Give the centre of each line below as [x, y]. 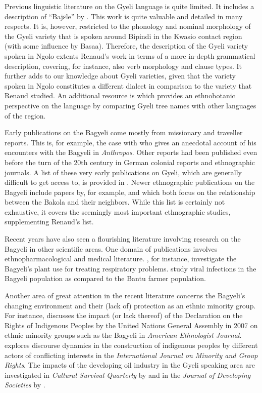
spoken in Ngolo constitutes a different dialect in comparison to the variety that [128, 85]
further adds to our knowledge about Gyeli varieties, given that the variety [120, 76]
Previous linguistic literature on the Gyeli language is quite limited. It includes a [129, 6]
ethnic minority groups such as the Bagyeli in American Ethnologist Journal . [123, 335]
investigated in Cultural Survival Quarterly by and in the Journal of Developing [128, 375]
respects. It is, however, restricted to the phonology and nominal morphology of [128, 26]
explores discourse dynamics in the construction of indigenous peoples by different [131, 345]
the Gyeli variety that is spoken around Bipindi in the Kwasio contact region [123, 36]
